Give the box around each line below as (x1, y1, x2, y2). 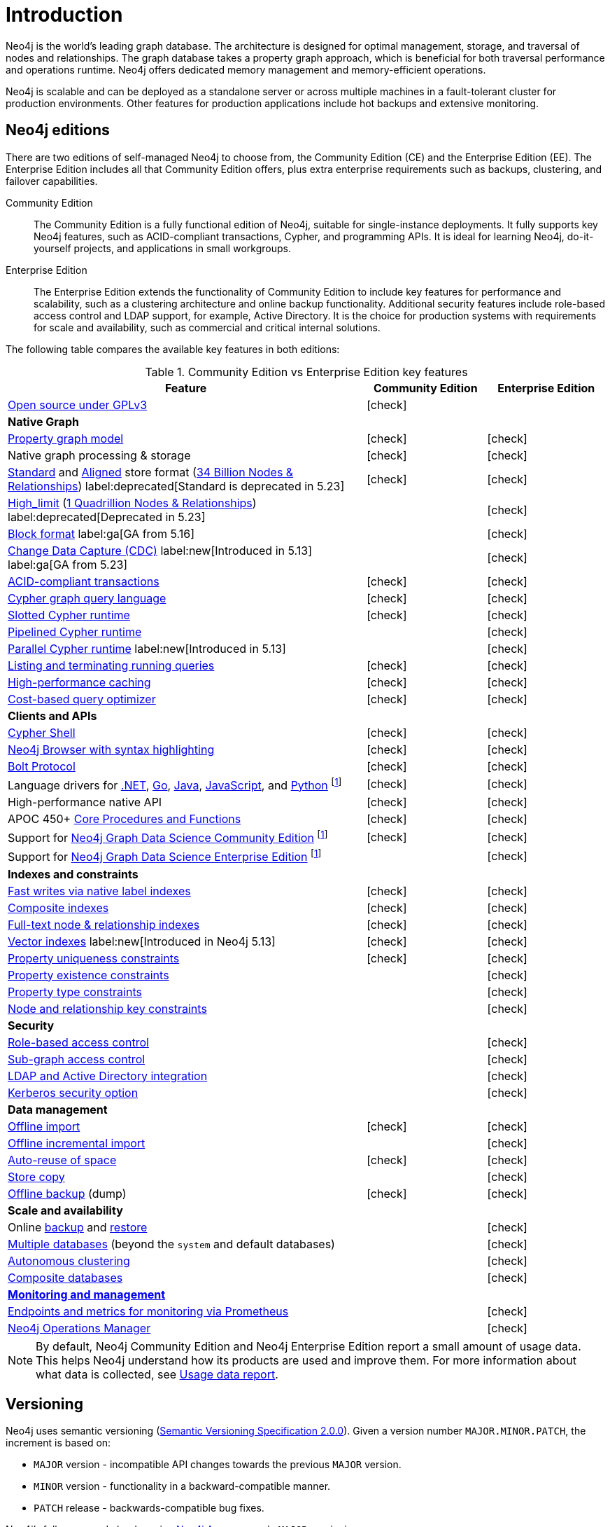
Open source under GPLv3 (8, 397, 148, 412)
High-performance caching (8, 675, 151, 689)
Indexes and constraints (8, 866, 139, 881)
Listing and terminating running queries (8, 658, 215, 672)
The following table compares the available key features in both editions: (6, 343, 340, 355)
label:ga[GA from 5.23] (8, 557, 128, 572)
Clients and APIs (8, 708, 97, 723)
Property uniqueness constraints (8, 951, 180, 965)
